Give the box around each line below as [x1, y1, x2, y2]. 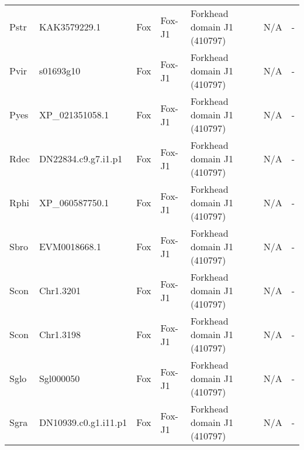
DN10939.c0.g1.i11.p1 [39, 415, 127, 429]
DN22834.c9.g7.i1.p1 [39, 152, 123, 165]
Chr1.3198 [39, 328, 81, 341]
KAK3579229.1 [39, 20, 101, 33]
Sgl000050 [39, 371, 80, 385]
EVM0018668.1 [39, 240, 101, 253]
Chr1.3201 [39, 284, 81, 297]
